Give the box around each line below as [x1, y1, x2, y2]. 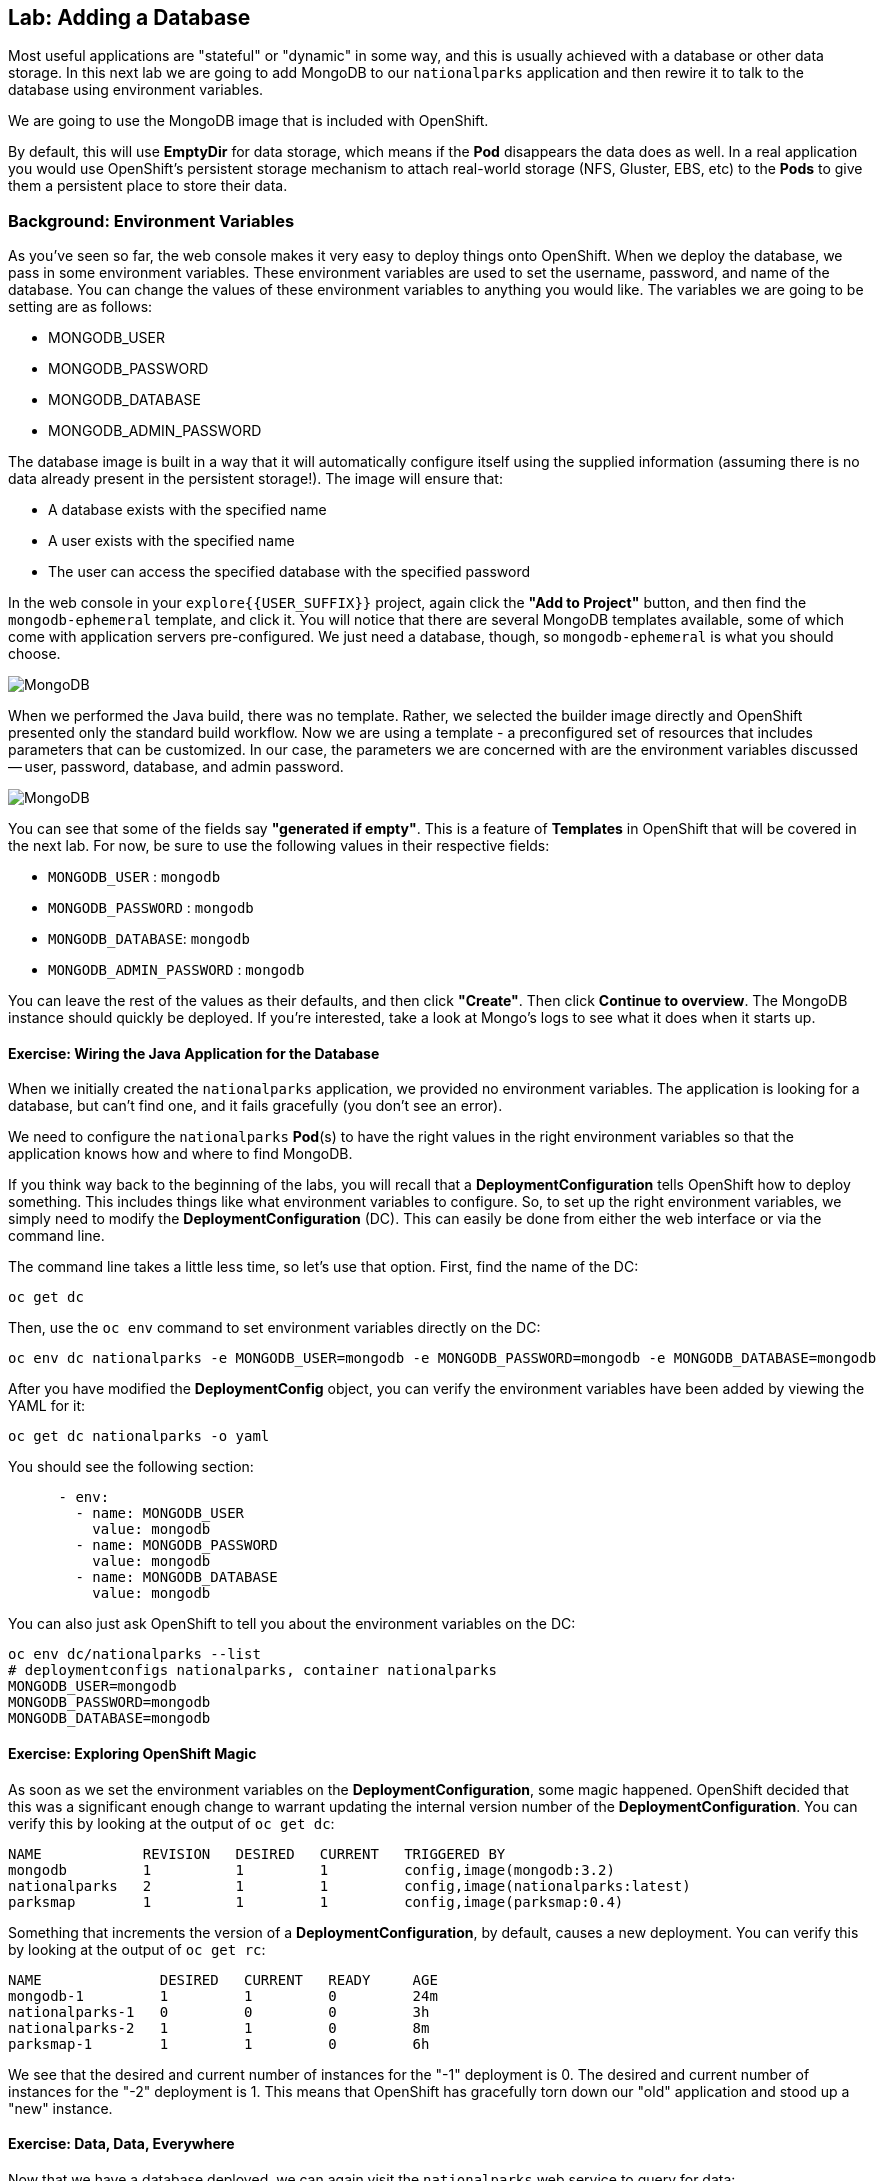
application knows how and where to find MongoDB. [8, 1145, 353, 1163]
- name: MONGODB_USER [75, 1505, 245, 1522]
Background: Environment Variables [8, 210, 295, 231]
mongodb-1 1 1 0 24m [8, 1987, 438, 2004]
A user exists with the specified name [48, 532, 295, 550]
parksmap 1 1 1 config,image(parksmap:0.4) [8, 1893, 624, 1910]
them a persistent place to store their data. [8, 177, 288, 195]
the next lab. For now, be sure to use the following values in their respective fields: [8, 837, 550, 855]
